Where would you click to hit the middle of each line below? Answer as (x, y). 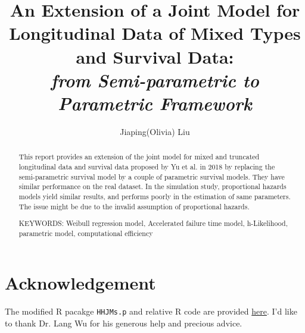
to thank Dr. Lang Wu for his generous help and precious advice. (124, 323)
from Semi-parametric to (155, 80)
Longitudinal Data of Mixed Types (155, 33)
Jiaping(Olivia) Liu (155, 131)
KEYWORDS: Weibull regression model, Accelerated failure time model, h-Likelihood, (153, 223)
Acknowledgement (80, 283)
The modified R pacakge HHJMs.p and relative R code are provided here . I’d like (151, 311)
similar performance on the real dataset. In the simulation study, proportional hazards (152, 186)
